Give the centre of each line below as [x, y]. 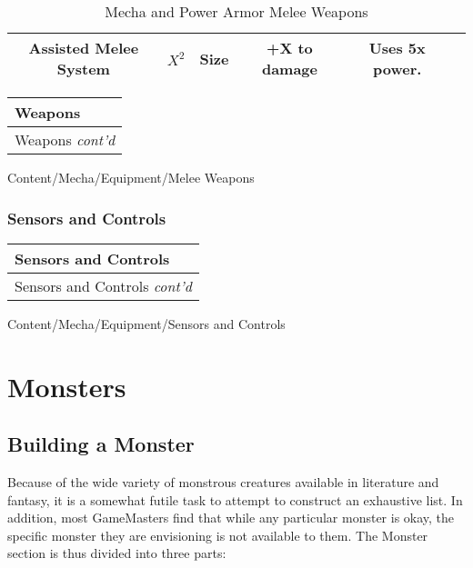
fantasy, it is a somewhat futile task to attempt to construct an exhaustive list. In [235, 499]
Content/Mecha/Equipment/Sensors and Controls [146, 323]
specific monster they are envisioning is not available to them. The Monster [218, 535]
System [83, 69]
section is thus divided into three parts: [117, 553]
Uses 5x [397, 48]
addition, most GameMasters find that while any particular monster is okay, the [231, 518]
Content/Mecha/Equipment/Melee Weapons [131, 177]
